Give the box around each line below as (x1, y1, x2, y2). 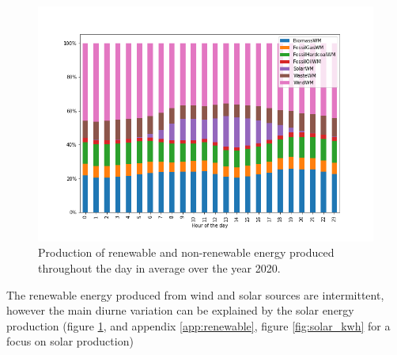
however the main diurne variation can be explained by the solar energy (6, 302, 354, 319)
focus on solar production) (6, 333, 134, 349)
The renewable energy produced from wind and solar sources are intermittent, (6, 286, 384, 303)
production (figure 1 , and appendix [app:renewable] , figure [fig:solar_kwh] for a (6, 317, 391, 334)
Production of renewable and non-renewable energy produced (38, 244, 335, 261)
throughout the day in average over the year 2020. (38, 259, 281, 276)
